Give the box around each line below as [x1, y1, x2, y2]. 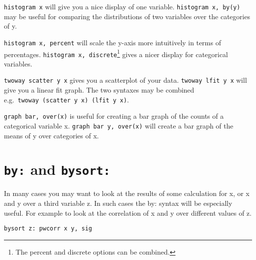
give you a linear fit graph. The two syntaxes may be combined [4, 85, 194, 95]
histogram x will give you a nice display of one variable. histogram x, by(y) [4, 1, 240, 11]
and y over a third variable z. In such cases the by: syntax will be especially [4, 198, 232, 208]
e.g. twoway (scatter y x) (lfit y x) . [4, 94, 129, 104]
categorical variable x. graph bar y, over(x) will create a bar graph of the [4, 120, 233, 130]
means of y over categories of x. [4, 130, 99, 140]
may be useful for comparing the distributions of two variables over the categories [4, 11, 250, 21]
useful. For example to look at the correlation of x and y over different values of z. [4, 207, 252, 218]
